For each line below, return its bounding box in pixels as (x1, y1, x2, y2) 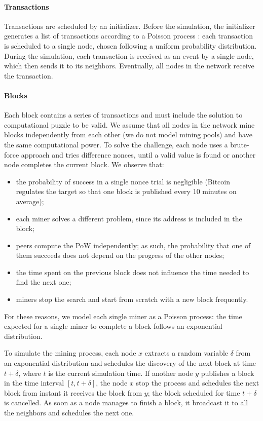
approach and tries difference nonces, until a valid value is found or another (21, 149, 256, 160)
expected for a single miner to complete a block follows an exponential (4, 321, 222, 331)
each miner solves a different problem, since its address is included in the (16, 213, 242, 223)
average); (16, 196, 44, 206)
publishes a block (201, 367, 254, 378)
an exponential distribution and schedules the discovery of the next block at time (4, 358, 256, 368)
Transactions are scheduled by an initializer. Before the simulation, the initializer (4, 20, 255, 31)
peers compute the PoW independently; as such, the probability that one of (16, 240, 251, 250)
